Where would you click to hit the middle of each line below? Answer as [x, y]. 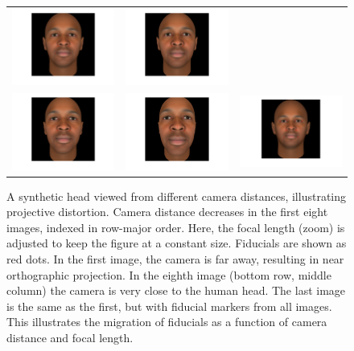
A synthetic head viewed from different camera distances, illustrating [177, 196]
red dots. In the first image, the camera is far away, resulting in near [175, 259]
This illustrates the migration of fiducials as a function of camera [167, 322]
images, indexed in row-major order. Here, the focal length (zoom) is [176, 227]
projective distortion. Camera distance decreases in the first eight [167, 212]
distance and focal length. [70, 337]
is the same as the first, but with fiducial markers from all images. [169, 306]
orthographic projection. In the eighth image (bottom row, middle [169, 274]
